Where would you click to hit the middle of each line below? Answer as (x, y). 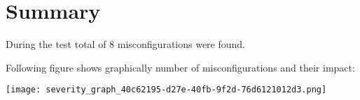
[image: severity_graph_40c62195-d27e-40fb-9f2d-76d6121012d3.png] (166, 90)
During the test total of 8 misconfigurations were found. (126, 44)
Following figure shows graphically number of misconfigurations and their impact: (180, 67)
